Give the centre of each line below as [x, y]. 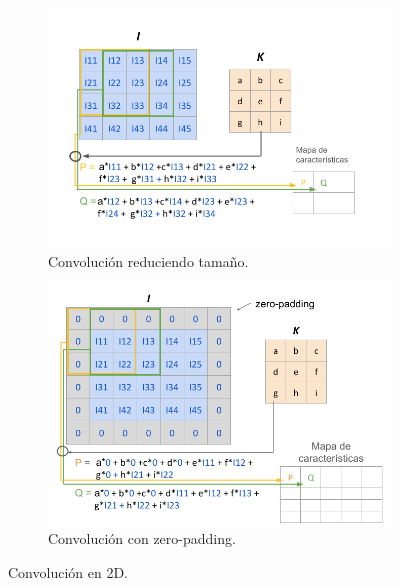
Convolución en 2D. [68, 571]
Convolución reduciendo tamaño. [148, 260]
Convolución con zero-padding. [142, 538]
